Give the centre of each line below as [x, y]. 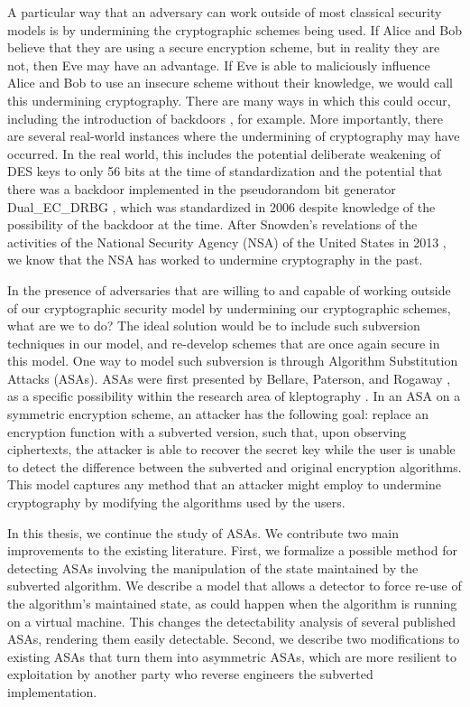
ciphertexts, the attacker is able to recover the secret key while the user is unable [231, 449]
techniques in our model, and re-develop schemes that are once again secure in [224, 343]
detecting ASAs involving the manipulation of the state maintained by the [213, 567]
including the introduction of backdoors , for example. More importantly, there [226, 118]
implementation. [52, 691]
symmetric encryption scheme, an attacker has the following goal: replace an [218, 414]
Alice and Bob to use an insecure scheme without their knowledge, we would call [230, 83]
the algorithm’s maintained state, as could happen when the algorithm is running [232, 603]
